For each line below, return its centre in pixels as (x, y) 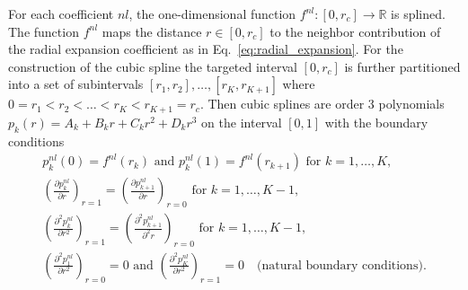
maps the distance (152, 31)
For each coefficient (61, 13)
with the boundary (376, 122)
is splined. (418, 13)
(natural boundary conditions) (340, 265)
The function (44, 31)
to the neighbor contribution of (355, 31)
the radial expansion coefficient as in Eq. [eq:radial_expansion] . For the (206, 49)
